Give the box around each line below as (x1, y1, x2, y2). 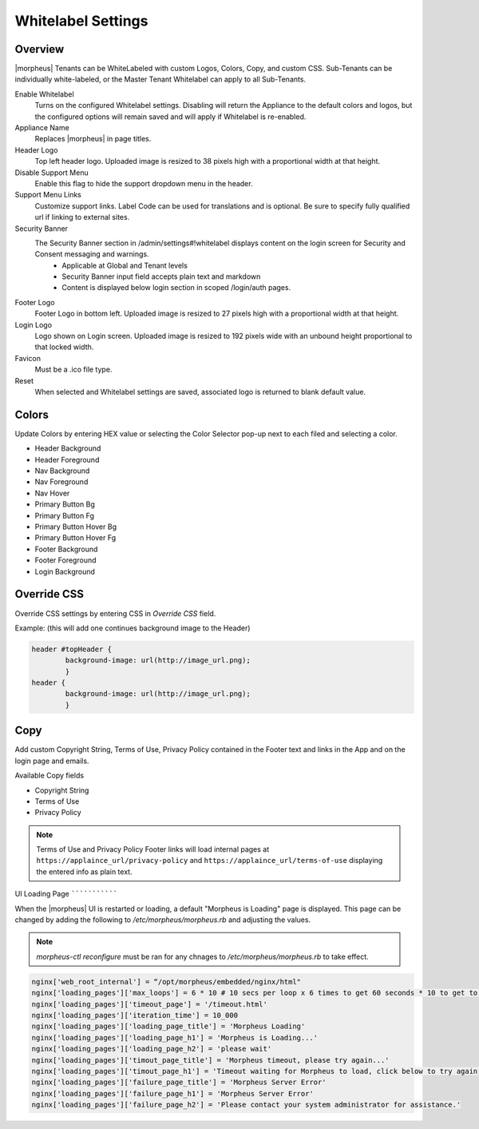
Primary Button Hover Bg (34, 522, 117, 531)
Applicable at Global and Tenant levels (61, 260, 188, 270)
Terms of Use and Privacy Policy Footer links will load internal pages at (36, 845, 270, 854)
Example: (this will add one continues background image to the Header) (14, 623, 251, 633)
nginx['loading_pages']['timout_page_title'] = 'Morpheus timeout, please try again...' (31, 1055, 390, 1064)
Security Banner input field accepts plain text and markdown (61, 272, 261, 281)
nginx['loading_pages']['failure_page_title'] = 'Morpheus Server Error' (31, 1078, 327, 1087)
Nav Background (34, 466, 90, 475)
